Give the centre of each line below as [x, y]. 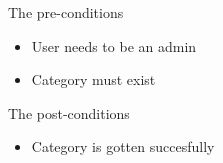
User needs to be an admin [114, 45]
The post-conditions [69, 112]
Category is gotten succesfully [123, 146]
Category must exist [93, 79]
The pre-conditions [66, 12]
